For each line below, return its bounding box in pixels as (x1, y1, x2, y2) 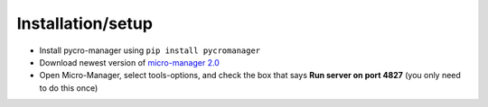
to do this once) (39, 82, 99, 94)
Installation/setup (16, 13, 154, 33)
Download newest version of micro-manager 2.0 (39, 57, 221, 67)
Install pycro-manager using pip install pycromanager (39, 45, 261, 56)
